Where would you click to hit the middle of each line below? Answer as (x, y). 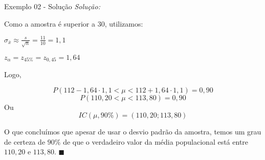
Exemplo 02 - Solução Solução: (52, 6)
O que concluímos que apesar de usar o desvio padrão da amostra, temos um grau (133, 132)
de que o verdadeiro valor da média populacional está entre (156, 141)
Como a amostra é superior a (50, 23)
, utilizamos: (124, 23)
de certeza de (25, 141)
